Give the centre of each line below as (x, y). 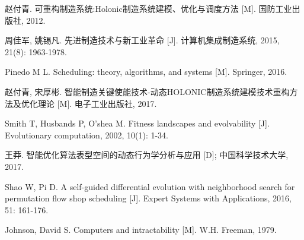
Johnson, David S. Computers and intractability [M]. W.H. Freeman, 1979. (141, 230)
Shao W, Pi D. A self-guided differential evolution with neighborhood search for (150, 186)
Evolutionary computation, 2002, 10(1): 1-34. (87, 135)
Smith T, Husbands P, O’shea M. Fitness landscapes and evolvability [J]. (137, 123)
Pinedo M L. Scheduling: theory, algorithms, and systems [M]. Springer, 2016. (146, 72)
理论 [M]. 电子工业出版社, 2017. (97, 103)
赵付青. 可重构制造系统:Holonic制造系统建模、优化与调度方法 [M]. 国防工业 (148, 8)
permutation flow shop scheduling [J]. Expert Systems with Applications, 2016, (148, 198)
